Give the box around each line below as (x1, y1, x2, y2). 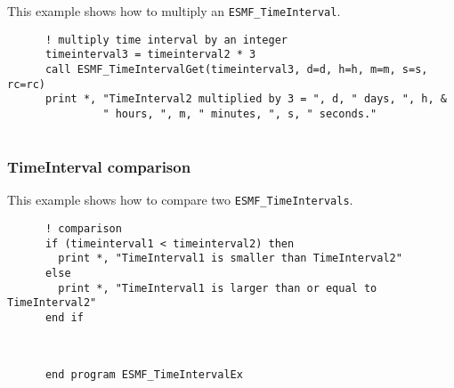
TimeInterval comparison (7, 156, 191, 178)
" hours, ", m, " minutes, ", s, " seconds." (102, 107, 377, 120)
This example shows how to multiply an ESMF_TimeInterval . (7, 2, 341, 20)
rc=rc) (7, 77, 45, 91)
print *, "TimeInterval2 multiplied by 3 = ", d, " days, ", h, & (45, 93, 447, 106)
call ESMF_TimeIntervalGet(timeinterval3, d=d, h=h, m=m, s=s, (45, 62, 428, 76)
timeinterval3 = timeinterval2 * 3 (45, 48, 256, 61)
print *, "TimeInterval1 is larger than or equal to (58, 281, 377, 295)
